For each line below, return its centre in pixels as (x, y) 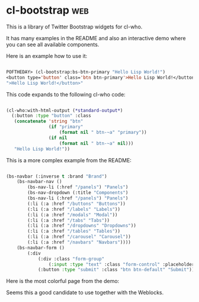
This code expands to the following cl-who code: (66, 94)
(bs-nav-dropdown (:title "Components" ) (78, 193)
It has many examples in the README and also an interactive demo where (96, 38)
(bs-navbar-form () (41, 248)
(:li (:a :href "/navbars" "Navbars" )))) (79, 242)
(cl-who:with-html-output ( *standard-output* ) (65, 110)
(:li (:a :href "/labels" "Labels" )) (74, 209)
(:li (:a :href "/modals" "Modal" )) (73, 215)
